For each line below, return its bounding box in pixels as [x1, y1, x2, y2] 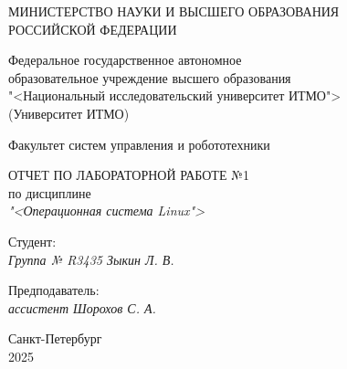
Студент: [8, 231, 57, 250]
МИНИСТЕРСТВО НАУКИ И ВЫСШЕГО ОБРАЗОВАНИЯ [8, 2, 340, 20]
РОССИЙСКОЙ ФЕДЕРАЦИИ [8, 19, 177, 38]
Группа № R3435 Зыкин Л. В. [8, 249, 174, 269]
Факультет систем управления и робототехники [8, 134, 270, 153]
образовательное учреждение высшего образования [8, 68, 291, 87]
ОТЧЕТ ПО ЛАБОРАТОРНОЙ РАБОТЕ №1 [8, 165, 249, 184]
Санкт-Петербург [8, 329, 102, 348]
